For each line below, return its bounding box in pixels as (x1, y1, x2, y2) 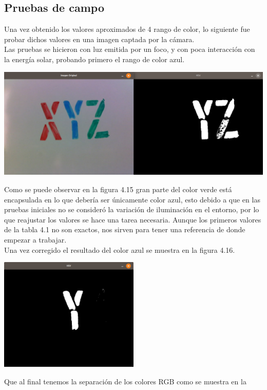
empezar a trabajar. (4, 234, 67, 245)
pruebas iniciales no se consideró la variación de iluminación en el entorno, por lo (4, 204, 259, 215)
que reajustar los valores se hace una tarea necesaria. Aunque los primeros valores (4, 214, 261, 225)
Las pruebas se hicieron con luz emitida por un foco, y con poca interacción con (4, 44, 255, 54)
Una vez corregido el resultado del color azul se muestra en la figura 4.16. (4, 244, 235, 255)
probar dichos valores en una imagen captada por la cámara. (4, 33, 195, 44)
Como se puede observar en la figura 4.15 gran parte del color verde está (4, 183, 232, 194)
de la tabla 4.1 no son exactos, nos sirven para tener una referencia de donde (4, 224, 245, 235)
